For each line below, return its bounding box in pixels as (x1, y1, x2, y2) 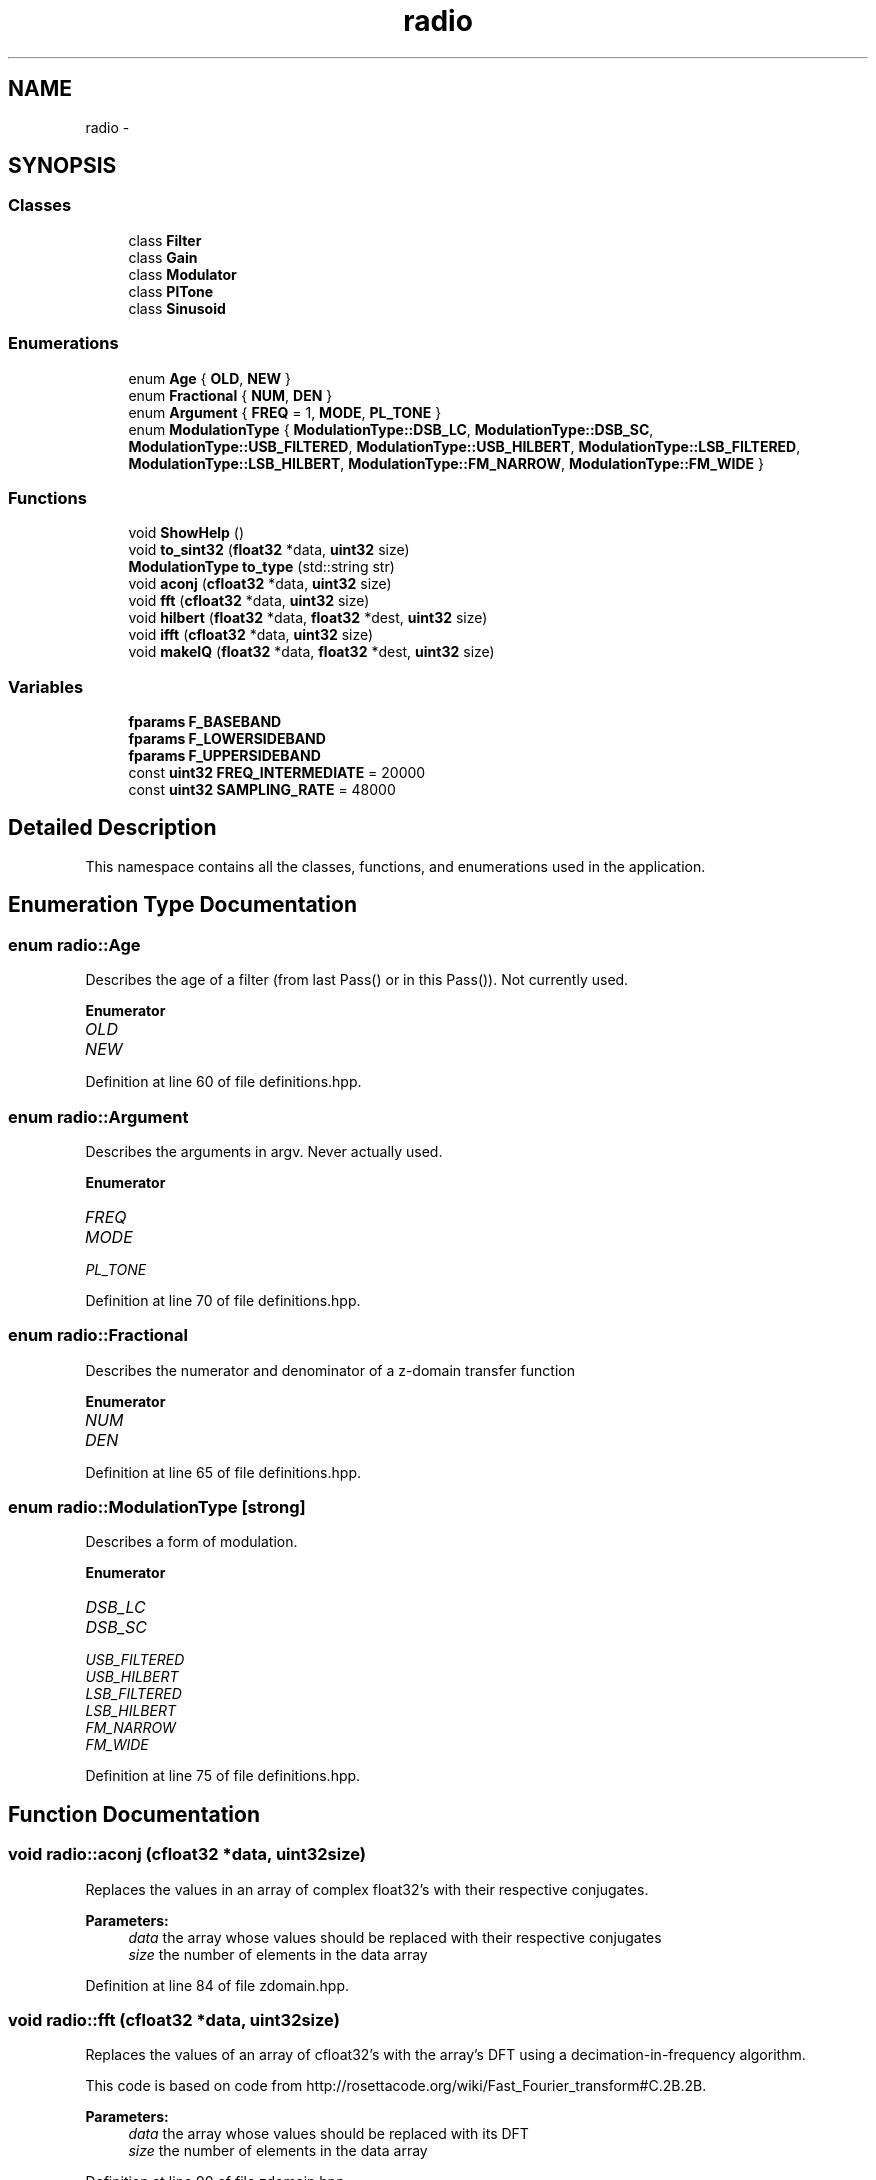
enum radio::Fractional (8, 1325, 188, 1346)
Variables (8, 676, 84, 697)
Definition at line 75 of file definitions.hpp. (85, 1767, 361, 1785)
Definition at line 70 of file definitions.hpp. (85, 1291, 361, 1309)
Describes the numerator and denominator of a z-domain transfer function (85, 1361, 575, 1379)
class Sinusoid (128, 299, 226, 317)
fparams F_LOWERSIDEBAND (128, 730, 326, 748)
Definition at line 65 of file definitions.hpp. (85, 1463, 361, 1481)
